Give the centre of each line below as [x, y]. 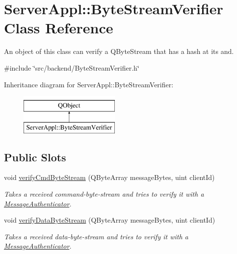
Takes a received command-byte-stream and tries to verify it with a [104, 194]
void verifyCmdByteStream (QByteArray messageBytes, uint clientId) [109, 177]
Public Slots [35, 157]
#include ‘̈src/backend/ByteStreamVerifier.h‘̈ [72, 67]
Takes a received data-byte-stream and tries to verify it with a [96, 236]
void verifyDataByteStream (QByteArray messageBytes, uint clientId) [110, 220]
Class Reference [59, 28]
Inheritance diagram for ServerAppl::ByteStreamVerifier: [89, 84]
